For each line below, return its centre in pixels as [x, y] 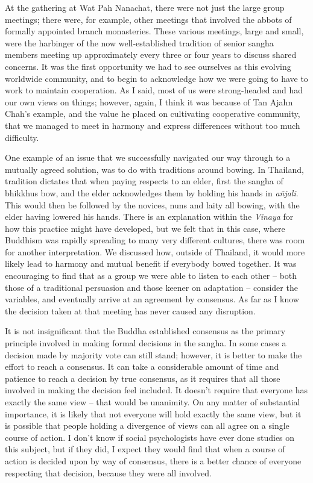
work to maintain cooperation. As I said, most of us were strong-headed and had [154, 90]
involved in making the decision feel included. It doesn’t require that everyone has [156, 390]
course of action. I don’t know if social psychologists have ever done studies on [150, 437]
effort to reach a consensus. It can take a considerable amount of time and [142, 366]
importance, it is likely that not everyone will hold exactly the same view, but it [153, 413]
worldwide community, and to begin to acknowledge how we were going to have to [156, 78]
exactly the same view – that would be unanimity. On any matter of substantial [153, 402]
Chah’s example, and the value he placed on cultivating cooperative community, [153, 114]
